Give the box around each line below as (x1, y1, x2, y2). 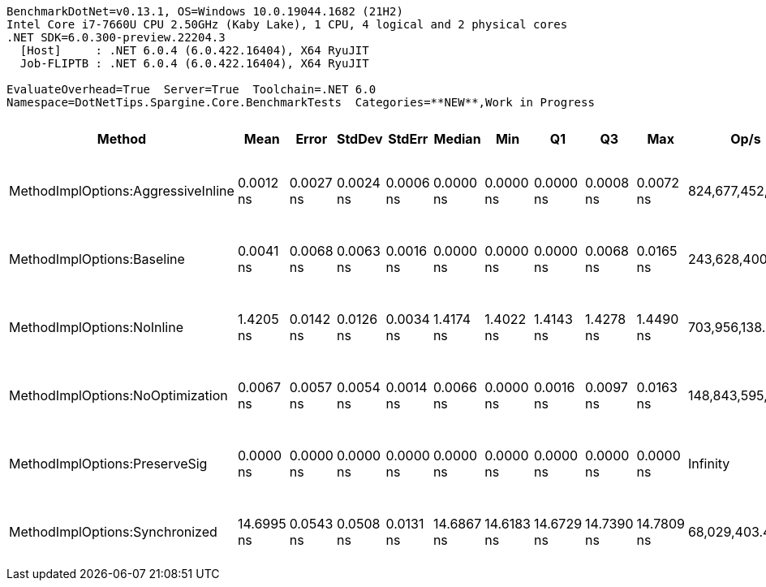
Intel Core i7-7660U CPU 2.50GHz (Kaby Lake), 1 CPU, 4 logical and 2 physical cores (6, 18, 568, 31)
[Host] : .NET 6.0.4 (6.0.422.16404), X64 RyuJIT (19, 44, 369, 57)
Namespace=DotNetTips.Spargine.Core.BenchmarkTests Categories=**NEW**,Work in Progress (6, 96, 595, 109)
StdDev (336, 131, 383, 147)
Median (433, 131, 481, 147)
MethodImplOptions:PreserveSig (9, 455, 208, 472)
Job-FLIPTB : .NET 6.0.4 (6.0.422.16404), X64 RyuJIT (19, 57, 369, 70)
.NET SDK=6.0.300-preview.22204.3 (6, 31, 226, 44)
